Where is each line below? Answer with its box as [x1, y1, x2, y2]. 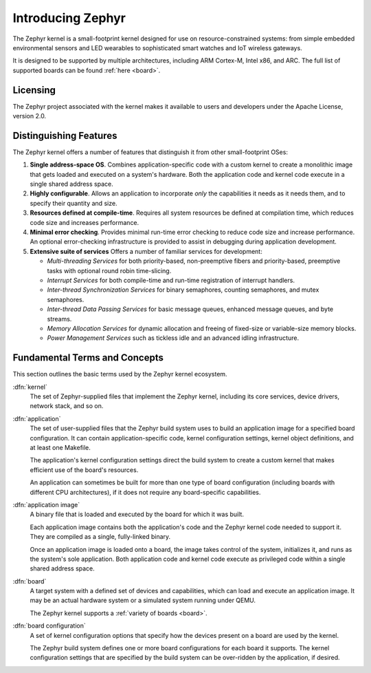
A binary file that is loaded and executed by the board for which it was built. [30, 510, 244, 519]
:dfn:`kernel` [12, 383, 47, 391]
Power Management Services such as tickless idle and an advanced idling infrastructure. [47, 334, 299, 342]
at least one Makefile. [30, 443, 91, 451]
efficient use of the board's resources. [30, 465, 139, 474]
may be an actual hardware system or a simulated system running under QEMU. [30, 596, 256, 605]
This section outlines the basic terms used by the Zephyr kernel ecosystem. [12, 370, 227, 378]
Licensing [12, 84, 56, 96]
